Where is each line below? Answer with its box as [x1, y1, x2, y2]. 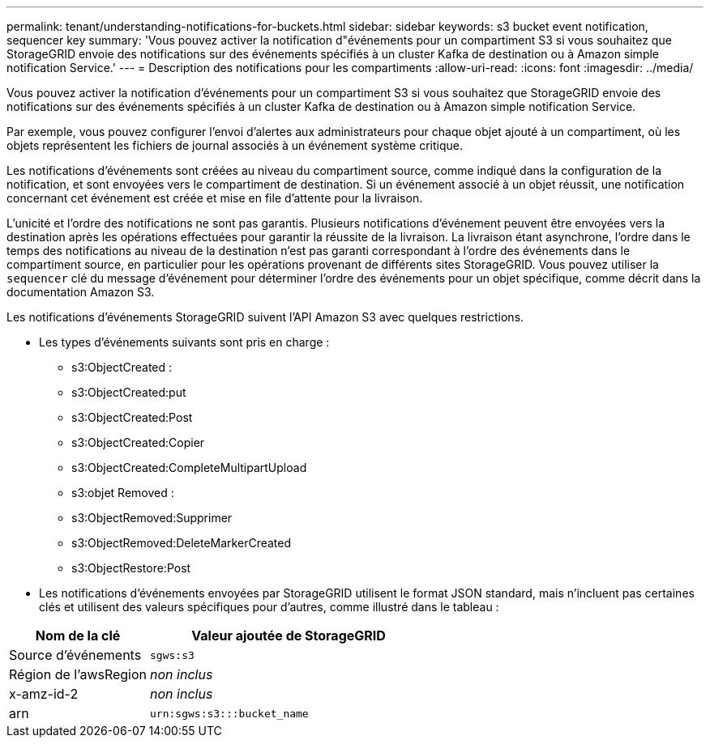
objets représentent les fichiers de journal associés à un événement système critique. [6, 138, 463, 152]
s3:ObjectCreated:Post [71, 410, 193, 424]
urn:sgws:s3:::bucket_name [150, 707, 309, 720]
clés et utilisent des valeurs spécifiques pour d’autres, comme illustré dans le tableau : [39, 600, 499, 614]
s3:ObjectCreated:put [71, 385, 186, 399]
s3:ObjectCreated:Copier [71, 436, 205, 449]
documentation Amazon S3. [6, 285, 155, 299]
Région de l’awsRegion [9, 666, 148, 682]
